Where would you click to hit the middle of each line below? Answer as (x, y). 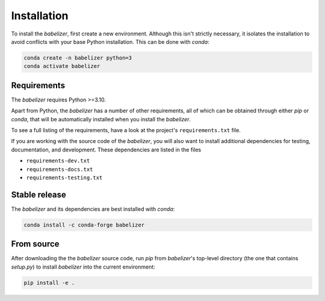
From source (35, 244)
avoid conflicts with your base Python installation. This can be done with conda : (110, 41)
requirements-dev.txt (58, 161)
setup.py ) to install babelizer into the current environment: (83, 267)
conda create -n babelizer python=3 (78, 58)
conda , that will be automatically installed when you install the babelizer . (101, 119)
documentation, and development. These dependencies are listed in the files (106, 150)
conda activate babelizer (62, 66)
